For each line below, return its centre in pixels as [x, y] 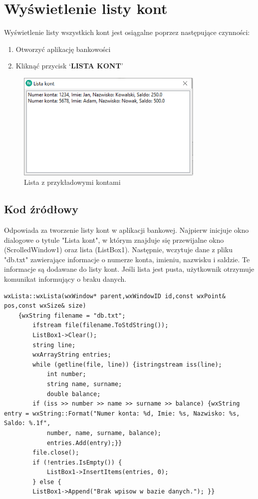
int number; [66, 374]
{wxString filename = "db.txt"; [72, 315]
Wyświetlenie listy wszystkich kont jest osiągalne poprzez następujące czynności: [127, 32]
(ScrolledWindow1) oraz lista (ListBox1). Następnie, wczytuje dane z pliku [119, 249]
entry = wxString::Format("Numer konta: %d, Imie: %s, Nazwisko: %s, [122, 413]
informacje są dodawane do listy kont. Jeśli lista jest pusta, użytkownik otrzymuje [129, 269]
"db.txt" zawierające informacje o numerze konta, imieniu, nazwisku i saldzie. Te [127, 259]
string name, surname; [84, 384]
